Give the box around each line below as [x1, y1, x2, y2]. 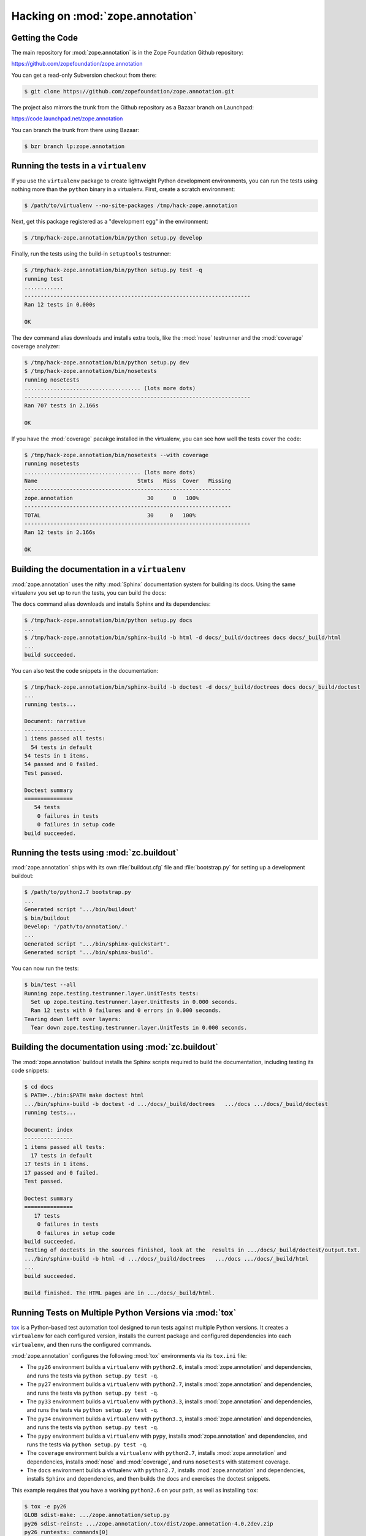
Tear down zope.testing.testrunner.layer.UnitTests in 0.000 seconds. [31, 1024, 248, 1032]
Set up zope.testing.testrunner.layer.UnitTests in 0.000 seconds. [31, 998, 238, 1005]
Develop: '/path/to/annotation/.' [24, 923, 128, 930]
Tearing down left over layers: [24, 1016, 122, 1022]
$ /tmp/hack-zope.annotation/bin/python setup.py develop [24, 234, 202, 241]
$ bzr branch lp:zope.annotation [24, 143, 125, 150]
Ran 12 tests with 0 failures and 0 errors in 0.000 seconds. [31, 1007, 222, 1014]
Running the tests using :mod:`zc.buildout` [11, 847, 179, 858]
